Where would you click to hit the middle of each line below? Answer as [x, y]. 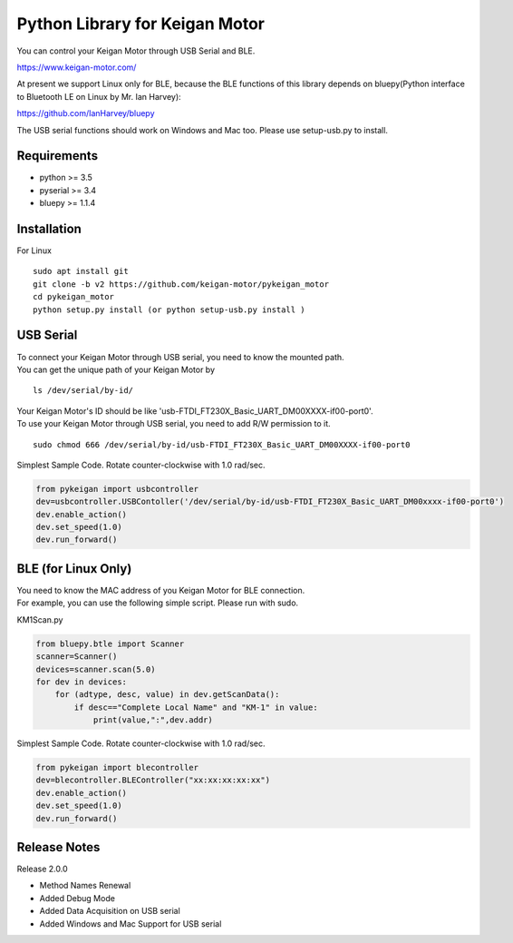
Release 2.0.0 [42, 869]
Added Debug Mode [77, 898]
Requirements [58, 156]
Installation [49, 229]
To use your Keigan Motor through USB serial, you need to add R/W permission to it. [174, 424]
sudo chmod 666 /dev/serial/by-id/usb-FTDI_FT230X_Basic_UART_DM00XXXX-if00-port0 [222, 444]
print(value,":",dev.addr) [153, 720]
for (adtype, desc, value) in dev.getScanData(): [167, 695]
